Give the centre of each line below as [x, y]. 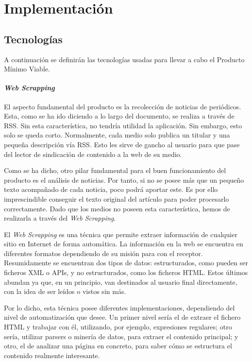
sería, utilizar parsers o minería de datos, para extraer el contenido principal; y [121, 336]
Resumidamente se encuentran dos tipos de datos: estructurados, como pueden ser [126, 263]
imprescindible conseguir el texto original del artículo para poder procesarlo [117, 198]
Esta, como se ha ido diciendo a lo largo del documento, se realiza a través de [119, 116]
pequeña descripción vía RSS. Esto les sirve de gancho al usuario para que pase [122, 144]
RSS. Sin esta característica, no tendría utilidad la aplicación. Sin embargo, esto [123, 125]
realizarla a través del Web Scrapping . [60, 218]
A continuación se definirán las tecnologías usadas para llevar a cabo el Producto [124, 59]
